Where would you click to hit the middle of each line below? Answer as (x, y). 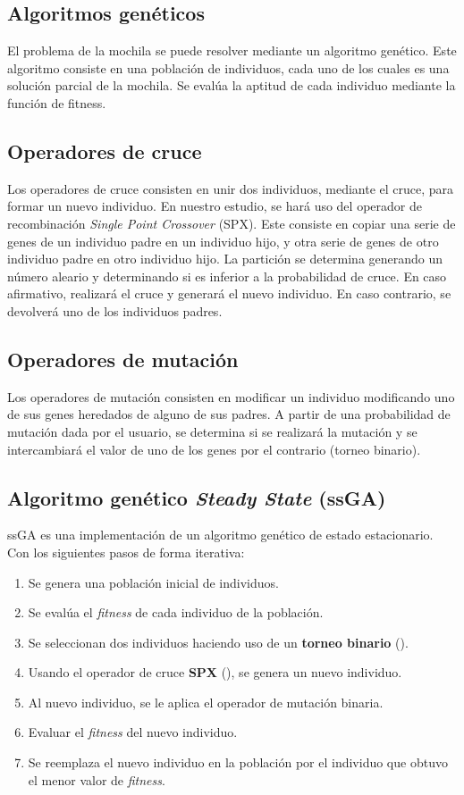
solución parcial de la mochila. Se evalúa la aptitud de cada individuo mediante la (232, 85)
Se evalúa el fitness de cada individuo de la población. (176, 612)
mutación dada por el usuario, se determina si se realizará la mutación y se (212, 431)
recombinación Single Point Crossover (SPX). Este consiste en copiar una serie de (232, 223)
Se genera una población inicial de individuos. (153, 582)
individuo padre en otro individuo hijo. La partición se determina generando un (225, 259)
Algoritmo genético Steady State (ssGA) (197, 497)
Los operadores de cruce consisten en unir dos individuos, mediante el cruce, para (231, 188)
